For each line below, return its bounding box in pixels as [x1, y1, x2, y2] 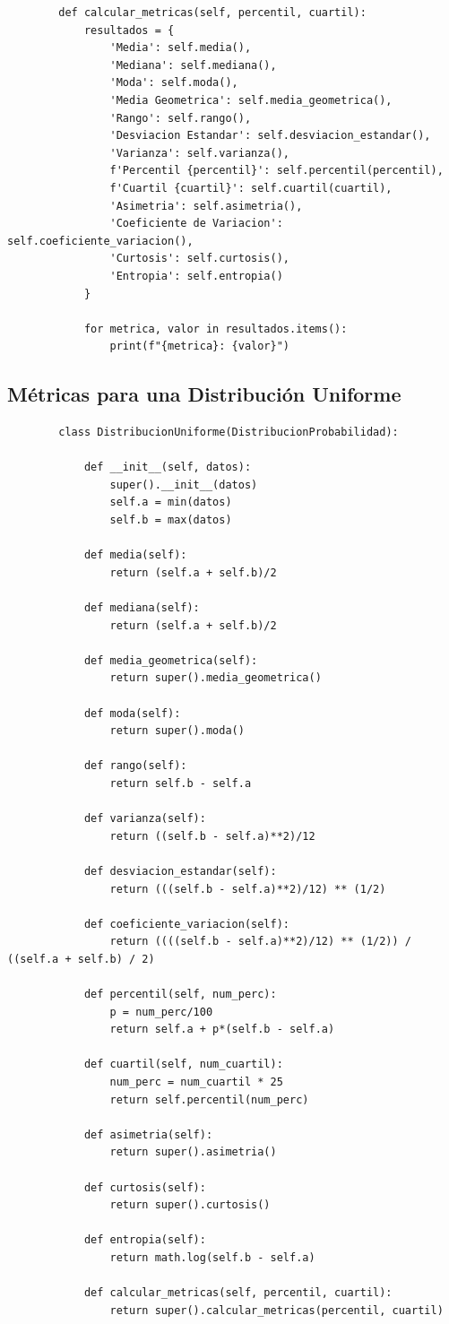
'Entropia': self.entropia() [109, 269, 283, 282]
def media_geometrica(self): [83, 653, 258, 667]
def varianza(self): [83, 812, 206, 826]
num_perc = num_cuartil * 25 [109, 1076, 283, 1089]
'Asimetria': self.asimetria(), [109, 199, 303, 212]
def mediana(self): [83, 601, 200, 615]
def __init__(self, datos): [83, 461, 252, 474]
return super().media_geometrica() [109, 671, 322, 685]
